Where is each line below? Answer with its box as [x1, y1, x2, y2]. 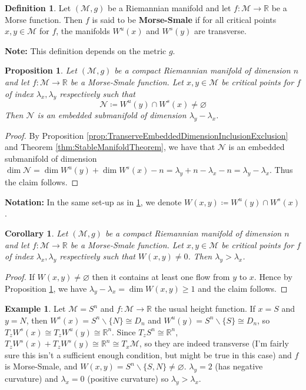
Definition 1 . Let [5, 2, 71, 14]
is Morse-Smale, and [5, 360, 78, 372]
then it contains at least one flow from [92, 271, 230, 282]
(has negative [215, 360, 263, 372]
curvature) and [5, 372, 58, 385]
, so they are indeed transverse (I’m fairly [139, 337, 289, 349]
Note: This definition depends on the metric [5, 44, 167, 56]
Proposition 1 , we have [5, 282, 87, 294]
